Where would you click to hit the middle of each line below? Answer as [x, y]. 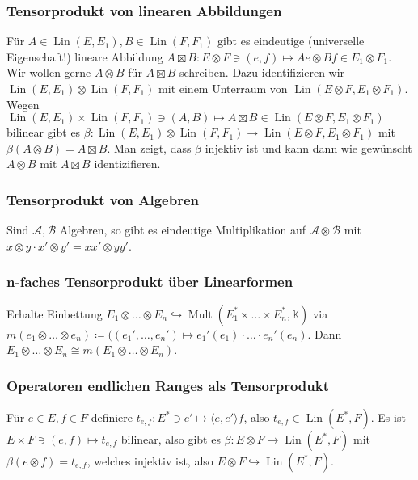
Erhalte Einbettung [55, 313]
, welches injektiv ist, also [150, 461]
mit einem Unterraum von [223, 88]
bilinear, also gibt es [171, 439]
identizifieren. [127, 164]
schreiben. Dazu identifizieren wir [262, 72]
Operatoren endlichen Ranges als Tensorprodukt [168, 385]
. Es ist [388, 417]
